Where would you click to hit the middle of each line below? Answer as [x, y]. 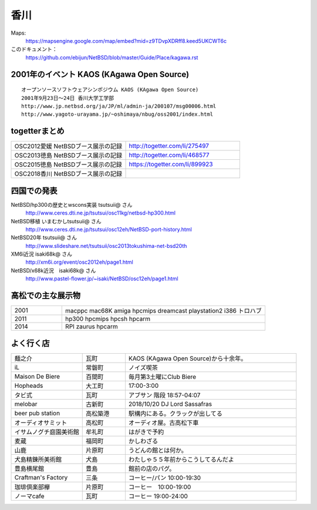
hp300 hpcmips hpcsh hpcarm [108, 319]
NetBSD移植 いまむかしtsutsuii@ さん [56, 221]
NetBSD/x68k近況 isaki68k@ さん [53, 270]
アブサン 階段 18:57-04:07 [164, 395]
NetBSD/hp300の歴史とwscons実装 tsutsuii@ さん [72, 204]
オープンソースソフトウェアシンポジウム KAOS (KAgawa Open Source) [110, 90]
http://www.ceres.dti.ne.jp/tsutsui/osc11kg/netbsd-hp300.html [101, 213]
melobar [26, 404]
